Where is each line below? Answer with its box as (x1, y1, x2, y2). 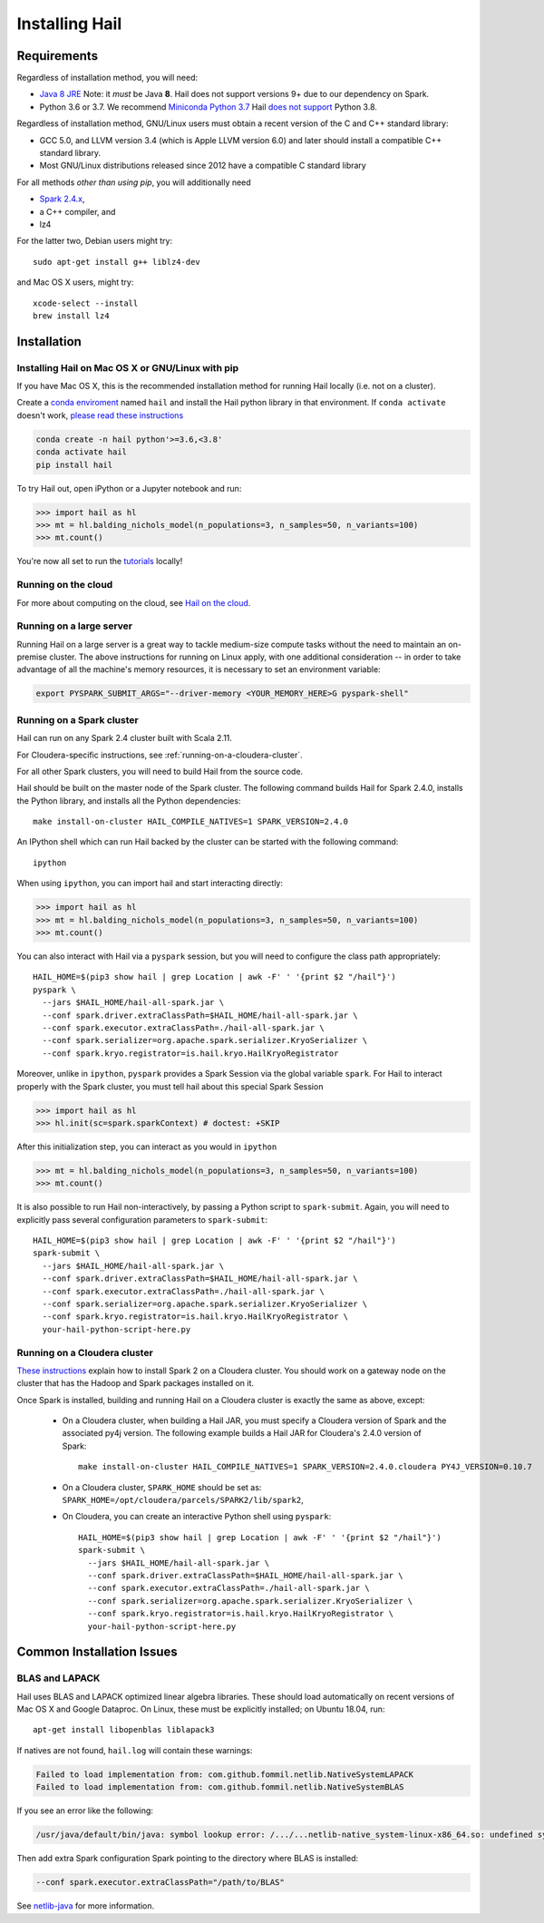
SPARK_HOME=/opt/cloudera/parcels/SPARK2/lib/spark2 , (62, 1495, 304, 1506)
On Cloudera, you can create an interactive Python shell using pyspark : (62, 1511, 332, 1522)
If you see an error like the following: (16, 1805, 154, 1816)
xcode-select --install (33, 298, 139, 308)
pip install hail (35, 459, 113, 470)
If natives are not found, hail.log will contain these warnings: (16, 1744, 253, 1755)
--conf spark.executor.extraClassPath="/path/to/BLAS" (35, 1878, 285, 1888)
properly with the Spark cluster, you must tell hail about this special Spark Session (16, 1080, 324, 1092)
